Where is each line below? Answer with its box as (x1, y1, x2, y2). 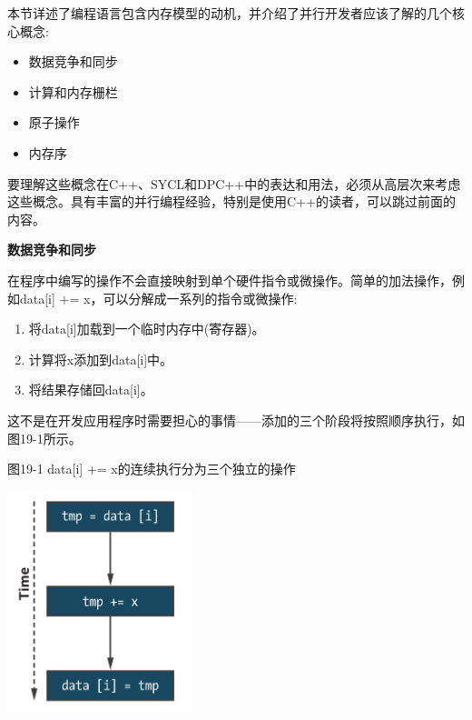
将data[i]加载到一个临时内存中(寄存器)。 (28, 319, 265, 338)
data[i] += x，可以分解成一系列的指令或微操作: (19, 288, 298, 307)
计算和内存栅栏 (28, 82, 118, 101)
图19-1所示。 (7, 428, 82, 447)
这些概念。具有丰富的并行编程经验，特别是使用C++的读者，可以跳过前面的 (7, 192, 456, 211)
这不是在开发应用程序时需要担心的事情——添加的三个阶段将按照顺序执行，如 (7, 410, 465, 429)
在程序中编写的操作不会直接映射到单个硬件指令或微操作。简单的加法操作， (7, 270, 452, 289)
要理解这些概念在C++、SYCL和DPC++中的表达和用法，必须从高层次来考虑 (7, 174, 461, 193)
